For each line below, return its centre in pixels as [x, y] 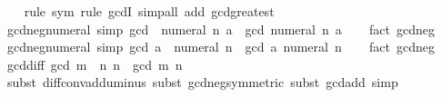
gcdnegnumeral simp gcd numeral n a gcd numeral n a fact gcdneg [221, 29]
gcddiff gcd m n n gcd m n [95, 64]
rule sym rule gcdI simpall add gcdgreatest [149, 11]
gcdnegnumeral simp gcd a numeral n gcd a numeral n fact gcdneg [221, 47]
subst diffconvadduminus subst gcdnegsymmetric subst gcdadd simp [202, 82]
